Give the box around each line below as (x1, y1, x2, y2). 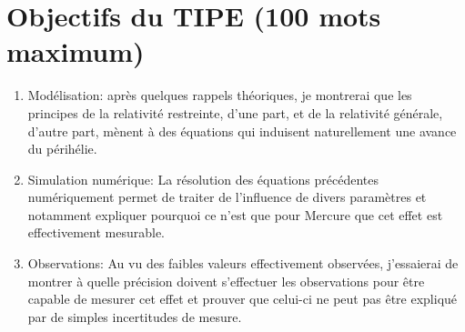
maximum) (6, 33, 145, 70)
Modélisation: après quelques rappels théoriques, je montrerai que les (27, 86, 412, 105)
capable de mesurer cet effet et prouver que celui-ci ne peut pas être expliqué (27, 289, 458, 308)
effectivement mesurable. (27, 223, 165, 242)
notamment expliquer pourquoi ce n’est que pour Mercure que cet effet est (27, 205, 443, 224)
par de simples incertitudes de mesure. (27, 307, 242, 326)
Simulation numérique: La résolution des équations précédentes (27, 169, 379, 188)
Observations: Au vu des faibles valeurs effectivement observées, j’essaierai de (27, 254, 459, 273)
